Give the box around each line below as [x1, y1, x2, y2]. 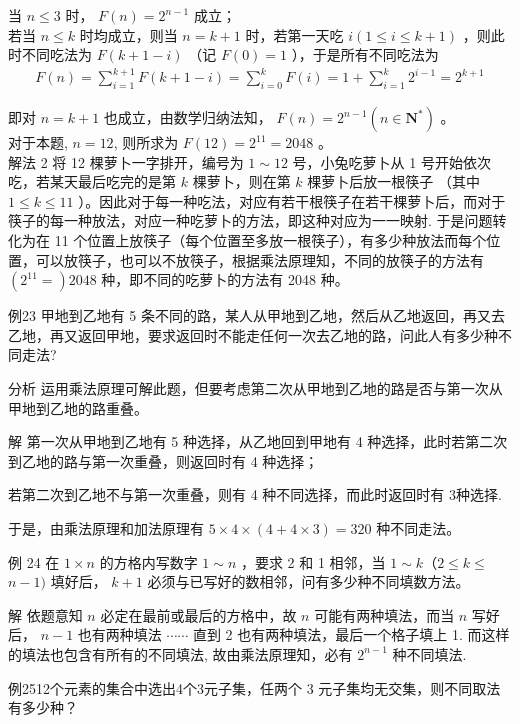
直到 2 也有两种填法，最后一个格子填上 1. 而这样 [192, 624, 510, 645]
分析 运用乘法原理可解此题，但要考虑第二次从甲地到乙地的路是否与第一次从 [8, 378, 503, 399]
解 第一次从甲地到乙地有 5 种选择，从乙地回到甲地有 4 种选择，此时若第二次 [8, 431, 508, 452]
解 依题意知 [8, 604, 83, 625]
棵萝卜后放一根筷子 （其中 [307, 171, 480, 192]
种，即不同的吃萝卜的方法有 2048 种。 [101, 269, 349, 290]
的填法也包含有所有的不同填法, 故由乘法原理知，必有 [8, 643, 353, 664]
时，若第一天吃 [245, 24, 344, 45]
